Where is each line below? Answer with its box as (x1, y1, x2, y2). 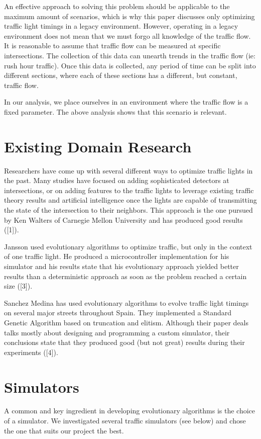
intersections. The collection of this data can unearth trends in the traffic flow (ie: (4, 50, 255, 60)
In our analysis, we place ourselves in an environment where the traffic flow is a (4, 97, 248, 107)
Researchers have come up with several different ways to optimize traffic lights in (4, 165, 253, 175)
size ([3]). (4, 281, 33, 291)
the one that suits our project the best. (4, 425, 124, 435)
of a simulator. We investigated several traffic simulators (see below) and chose (4, 415, 246, 426)
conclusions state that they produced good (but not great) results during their (4, 337, 245, 347)
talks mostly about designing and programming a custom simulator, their (4, 327, 230, 337)
